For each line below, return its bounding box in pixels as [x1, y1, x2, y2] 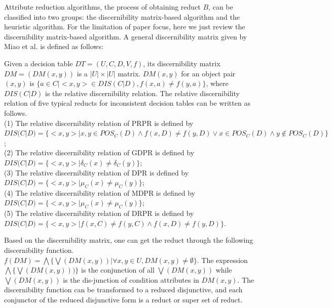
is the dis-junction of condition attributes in [63, 274, 199, 285]
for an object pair [181, 68, 236, 78]
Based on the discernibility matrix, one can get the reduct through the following [4, 235, 253, 245]
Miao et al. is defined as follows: [4, 41, 103, 52]
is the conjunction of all [81, 265, 155, 275]
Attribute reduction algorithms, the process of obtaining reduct [4, 2, 201, 12]
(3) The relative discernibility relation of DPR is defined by [4, 167, 189, 178]
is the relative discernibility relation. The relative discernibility [45, 87, 240, 98]
